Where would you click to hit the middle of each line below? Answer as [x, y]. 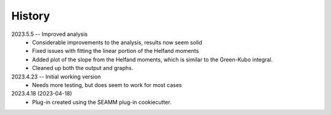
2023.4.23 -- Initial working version [56, 77]
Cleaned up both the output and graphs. [83, 68]
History [31, 16]
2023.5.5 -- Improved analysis [50, 34]
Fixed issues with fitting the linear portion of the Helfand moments [116, 51]
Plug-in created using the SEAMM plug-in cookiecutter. [102, 102]
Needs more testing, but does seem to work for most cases [107, 85]
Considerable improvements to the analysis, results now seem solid [117, 42]
